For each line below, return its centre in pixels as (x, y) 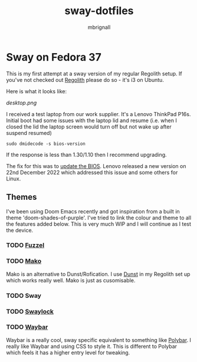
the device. (20, 230)
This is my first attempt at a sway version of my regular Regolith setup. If (94, 73)
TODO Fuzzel (25, 245)
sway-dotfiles (99, 11)
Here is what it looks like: (36, 91)
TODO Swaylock (30, 311)
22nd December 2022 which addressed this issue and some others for (92, 172)
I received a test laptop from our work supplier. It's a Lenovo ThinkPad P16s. (98, 114)
